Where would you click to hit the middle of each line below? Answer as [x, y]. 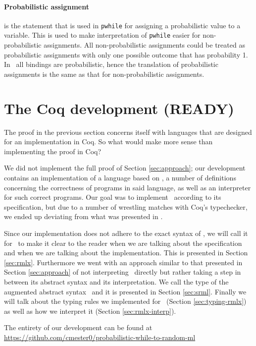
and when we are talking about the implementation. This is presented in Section [126, 253]
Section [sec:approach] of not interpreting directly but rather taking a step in [123, 272]
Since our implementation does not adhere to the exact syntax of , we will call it [126, 233]
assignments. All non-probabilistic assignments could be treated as [144, 45]
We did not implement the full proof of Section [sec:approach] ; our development [125, 168]
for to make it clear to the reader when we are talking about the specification [123, 243]
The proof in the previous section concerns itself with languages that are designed [128, 132]
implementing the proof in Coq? [53, 151]
